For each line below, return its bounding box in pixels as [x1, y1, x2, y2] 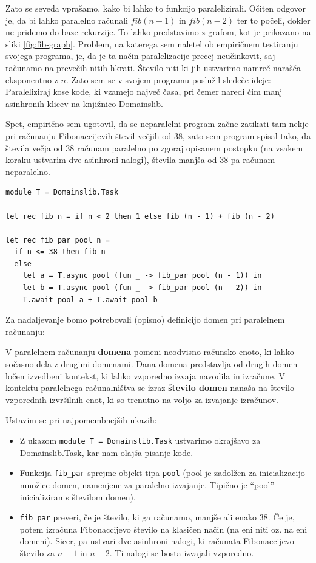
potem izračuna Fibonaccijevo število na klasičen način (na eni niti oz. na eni [19, 522, 308, 535]
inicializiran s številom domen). [19, 490, 136, 503]
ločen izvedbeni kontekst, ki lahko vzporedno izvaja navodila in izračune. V [5, 369, 286, 382]
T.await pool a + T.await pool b [22, 295, 158, 304]
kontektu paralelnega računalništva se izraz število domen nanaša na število [5, 381, 295, 394]
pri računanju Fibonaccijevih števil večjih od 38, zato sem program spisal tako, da [5, 129, 311, 142]
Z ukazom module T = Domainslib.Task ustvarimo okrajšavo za [19, 434, 261, 446]
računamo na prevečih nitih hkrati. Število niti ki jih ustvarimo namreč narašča [5, 61, 301, 74]
